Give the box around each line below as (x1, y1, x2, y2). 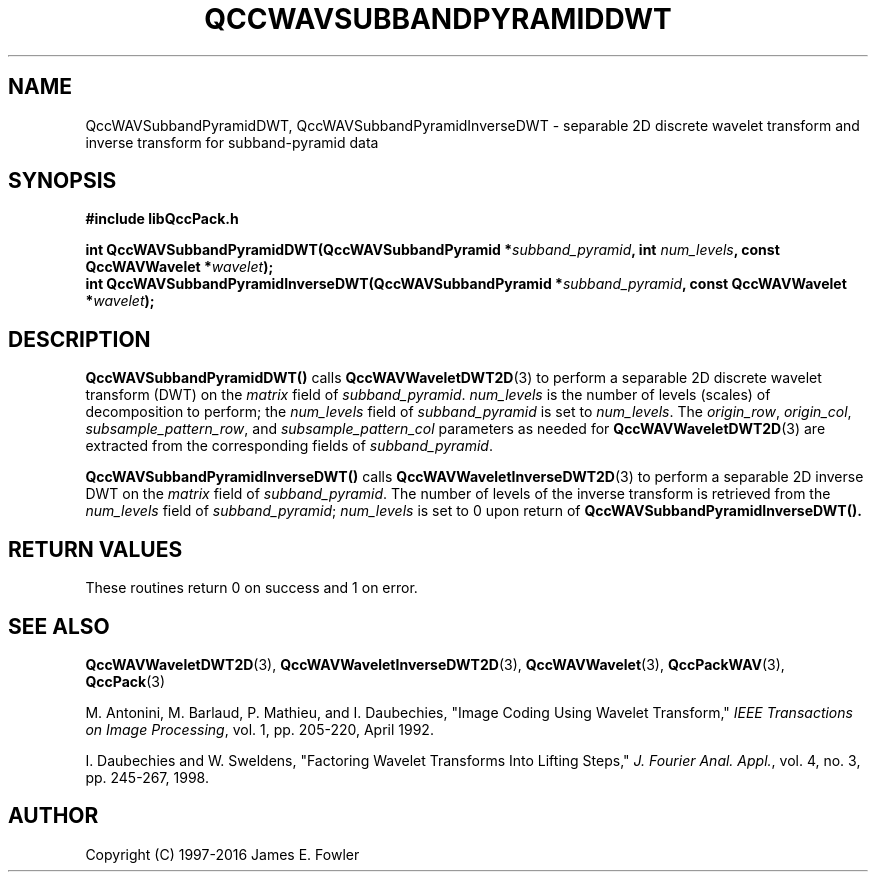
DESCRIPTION (8, 326, 151, 352)
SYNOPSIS (8, 168, 117, 194)
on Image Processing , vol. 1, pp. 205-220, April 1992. (85, 720, 434, 738)
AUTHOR (8, 803, 99, 829)
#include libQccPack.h (85, 210, 239, 228)
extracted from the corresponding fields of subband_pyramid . (85, 437, 493, 455)
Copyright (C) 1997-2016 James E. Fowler (85, 845, 360, 863)
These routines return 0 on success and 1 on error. (85, 579, 418, 597)
